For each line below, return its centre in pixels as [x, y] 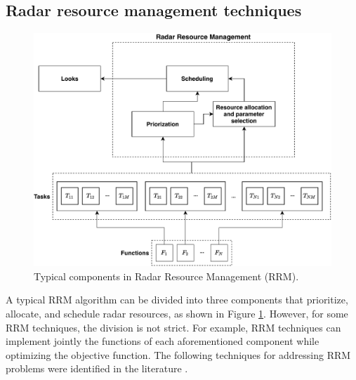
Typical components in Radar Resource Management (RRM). [166, 276]
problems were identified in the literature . [97, 368]
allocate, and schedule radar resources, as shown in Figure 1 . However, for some [177, 314]
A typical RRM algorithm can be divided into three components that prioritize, [177, 300]
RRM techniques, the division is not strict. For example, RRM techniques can [173, 327]
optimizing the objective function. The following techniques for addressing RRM [178, 354]
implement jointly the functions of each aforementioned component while [163, 341]
